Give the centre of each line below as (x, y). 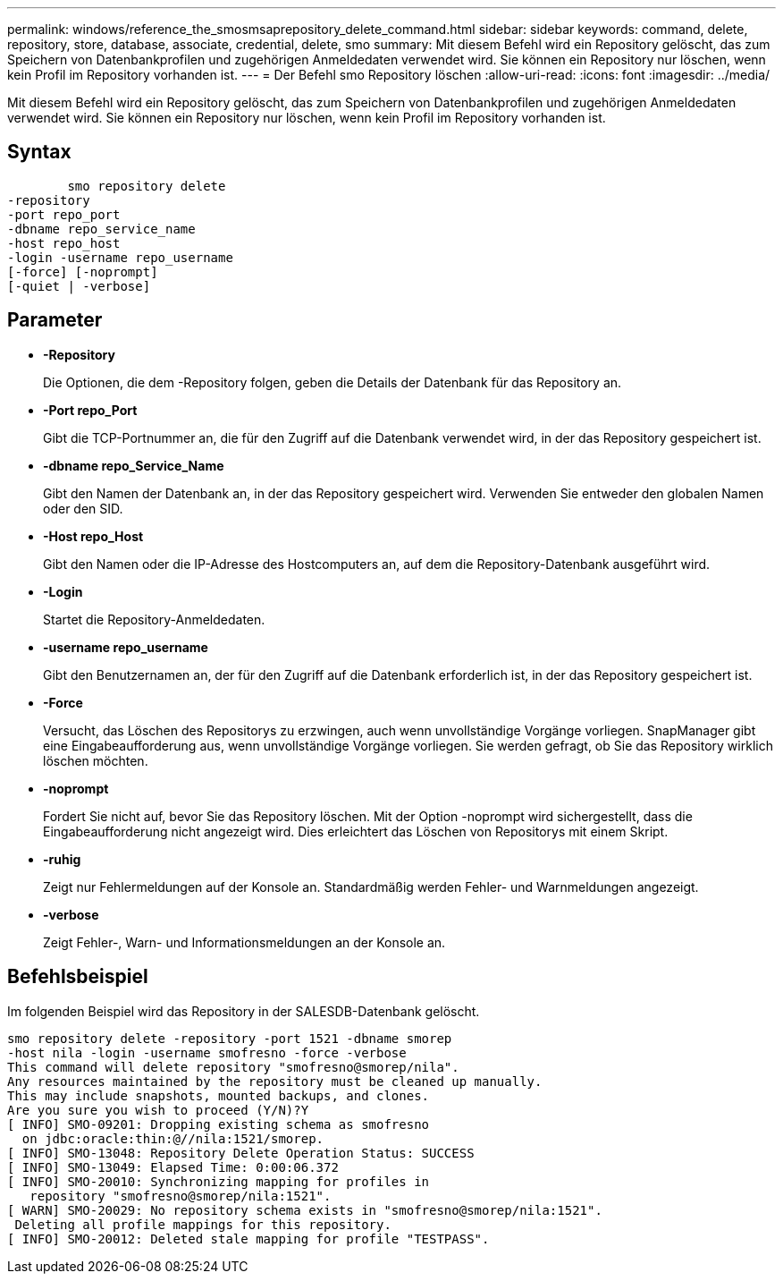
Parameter (55, 320)
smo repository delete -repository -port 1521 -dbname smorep (230, 1038)
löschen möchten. (96, 760)
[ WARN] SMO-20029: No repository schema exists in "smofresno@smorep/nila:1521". (305, 1210)
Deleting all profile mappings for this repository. (203, 1224)
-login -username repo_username (120, 257)
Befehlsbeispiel (78, 977)
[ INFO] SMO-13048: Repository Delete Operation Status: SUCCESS (241, 1153)
